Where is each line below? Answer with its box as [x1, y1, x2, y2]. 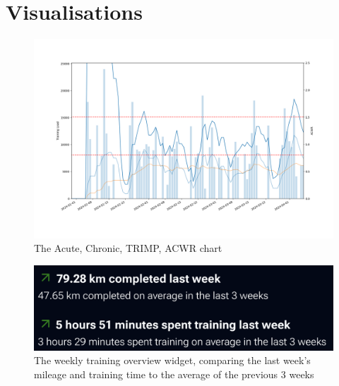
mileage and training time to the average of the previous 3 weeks [34, 366, 314, 381]
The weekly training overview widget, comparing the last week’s [34, 353, 311, 368]
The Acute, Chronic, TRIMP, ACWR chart [34, 241, 222, 255]
